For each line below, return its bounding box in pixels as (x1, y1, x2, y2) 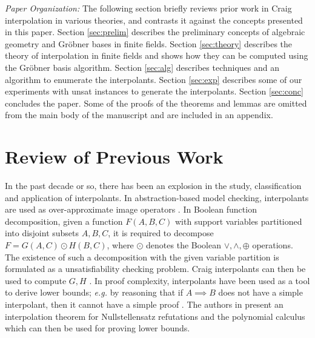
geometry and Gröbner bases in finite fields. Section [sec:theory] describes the (5, 37, 293, 50)
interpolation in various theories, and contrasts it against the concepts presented (5, 13, 303, 26)
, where (107, 239, 134, 251)
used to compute (5, 274, 67, 287)
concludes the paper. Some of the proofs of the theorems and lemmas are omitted (5, 96, 307, 109)
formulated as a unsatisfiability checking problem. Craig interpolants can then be (5, 262, 306, 275)
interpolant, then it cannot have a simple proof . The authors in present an (5, 298, 283, 310)
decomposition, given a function (5, 214, 123, 227)
